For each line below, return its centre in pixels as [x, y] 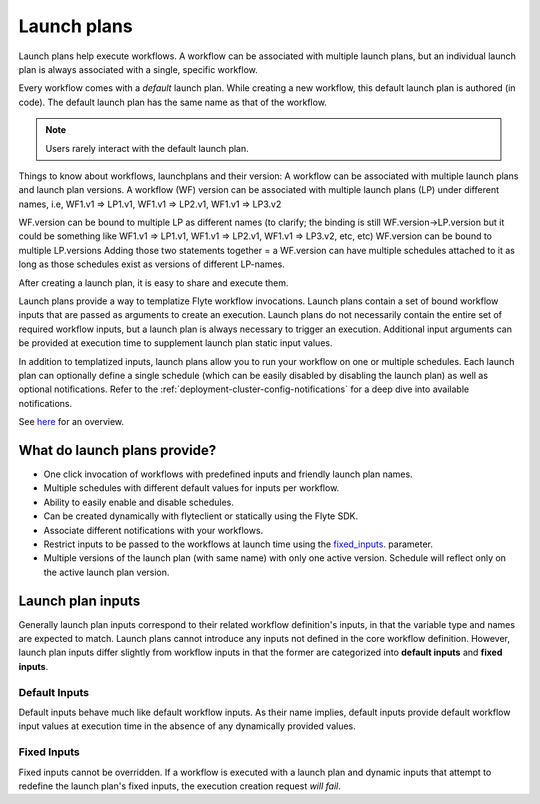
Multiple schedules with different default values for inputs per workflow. [191, 488]
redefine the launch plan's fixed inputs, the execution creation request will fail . [180, 786]
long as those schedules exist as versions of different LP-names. [151, 264]
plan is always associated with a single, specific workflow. [138, 69]
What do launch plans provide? [117, 450]
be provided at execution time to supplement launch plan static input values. [175, 343]
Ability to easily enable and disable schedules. [138, 502]
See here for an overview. [71, 422]
